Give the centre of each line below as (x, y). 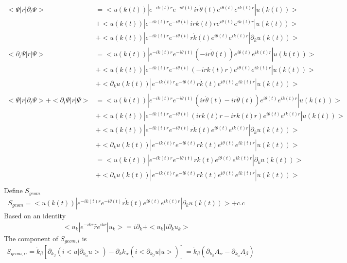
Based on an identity (35, 215)
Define (13, 190)
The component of (31, 238)
